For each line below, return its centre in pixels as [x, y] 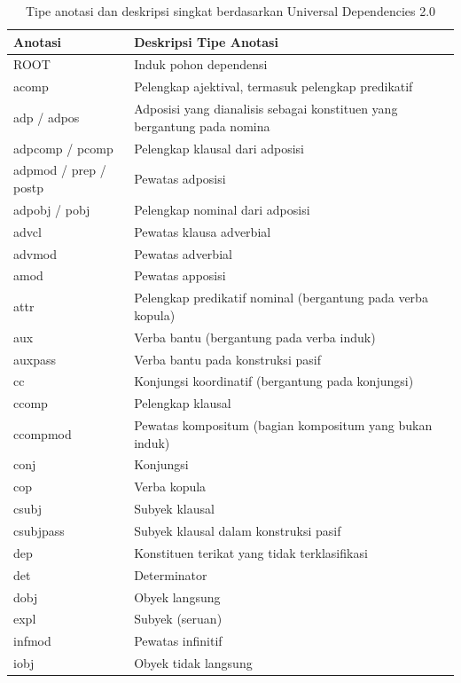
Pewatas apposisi [180, 275]
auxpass [35, 359]
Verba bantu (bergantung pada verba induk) [255, 337]
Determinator [171, 574]
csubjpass [39, 530]
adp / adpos [47, 117]
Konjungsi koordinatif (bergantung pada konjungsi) [274, 381]
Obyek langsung [177, 597]
